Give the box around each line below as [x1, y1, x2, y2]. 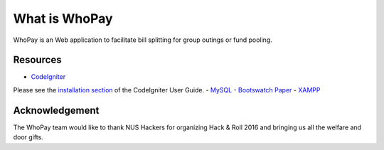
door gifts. [13, 133, 44, 141]
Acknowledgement [13, 104, 100, 117]
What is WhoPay [13, 11, 113, 26]
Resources [13, 54, 62, 66]
